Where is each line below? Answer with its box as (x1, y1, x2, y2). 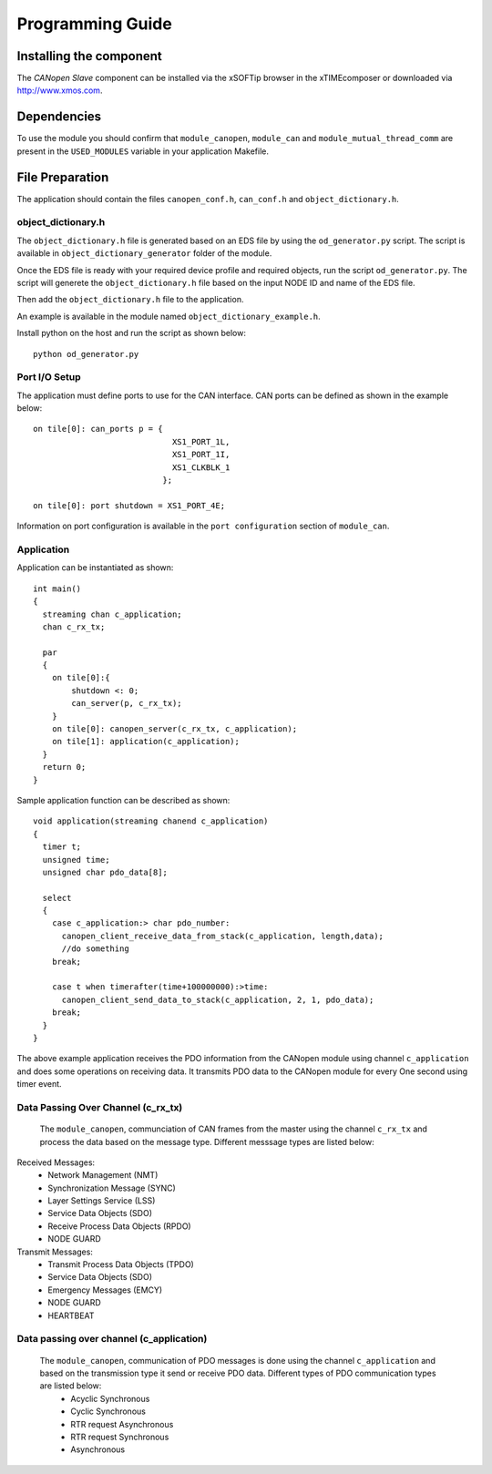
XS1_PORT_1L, (171, 436, 231, 446)
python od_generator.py (33, 349, 139, 359)
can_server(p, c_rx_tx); (71, 698, 182, 709)
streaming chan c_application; (42, 609, 182, 619)
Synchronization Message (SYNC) (47, 1182, 177, 1193)
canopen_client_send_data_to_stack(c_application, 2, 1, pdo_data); (61, 994, 374, 1005)
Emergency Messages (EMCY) (47, 1285, 163, 1295)
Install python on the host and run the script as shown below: (16, 328, 246, 339)
